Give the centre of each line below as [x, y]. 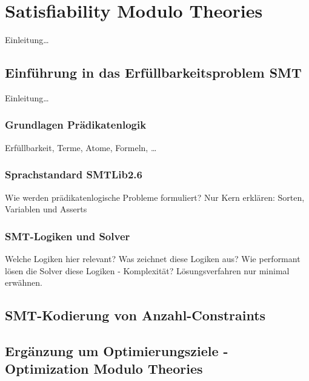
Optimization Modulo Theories [104, 369]
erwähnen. [24, 282]
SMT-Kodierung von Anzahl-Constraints [135, 315]
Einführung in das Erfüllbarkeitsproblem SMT [153, 72]
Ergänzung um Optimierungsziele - [117, 350]
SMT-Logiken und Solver [68, 236]
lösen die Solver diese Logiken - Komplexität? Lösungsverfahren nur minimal [147, 270]
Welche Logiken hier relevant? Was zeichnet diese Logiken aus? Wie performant [153, 258]
